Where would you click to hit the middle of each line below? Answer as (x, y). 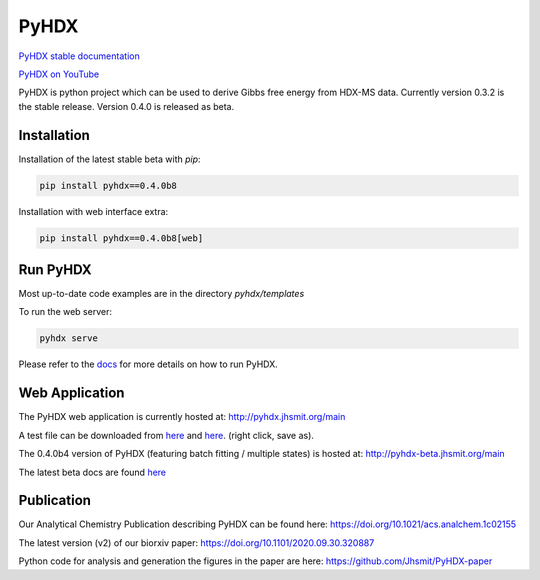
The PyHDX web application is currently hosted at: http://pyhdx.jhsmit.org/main (182, 417)
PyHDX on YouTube (59, 74)
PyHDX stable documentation (79, 56)
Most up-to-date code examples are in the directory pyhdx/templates (161, 294)
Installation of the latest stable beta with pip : (109, 159)
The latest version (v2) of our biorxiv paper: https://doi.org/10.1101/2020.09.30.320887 (196, 542)
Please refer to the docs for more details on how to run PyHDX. (148, 364)
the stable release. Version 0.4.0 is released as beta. (126, 106)
